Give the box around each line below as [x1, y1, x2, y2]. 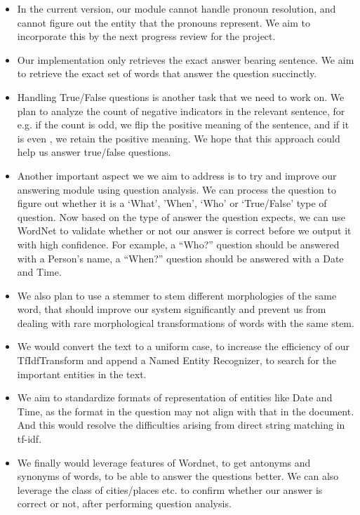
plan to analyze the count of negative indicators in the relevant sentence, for [17, 103, 345, 118]
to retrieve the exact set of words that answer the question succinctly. [17, 66, 317, 81]
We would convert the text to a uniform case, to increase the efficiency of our [17, 339, 349, 354]
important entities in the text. [17, 366, 147, 381]
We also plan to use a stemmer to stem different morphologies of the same [17, 288, 337, 302]
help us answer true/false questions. [17, 145, 171, 159]
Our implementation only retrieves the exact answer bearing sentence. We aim [17, 52, 354, 67]
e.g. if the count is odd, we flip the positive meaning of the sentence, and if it [17, 117, 349, 132]
